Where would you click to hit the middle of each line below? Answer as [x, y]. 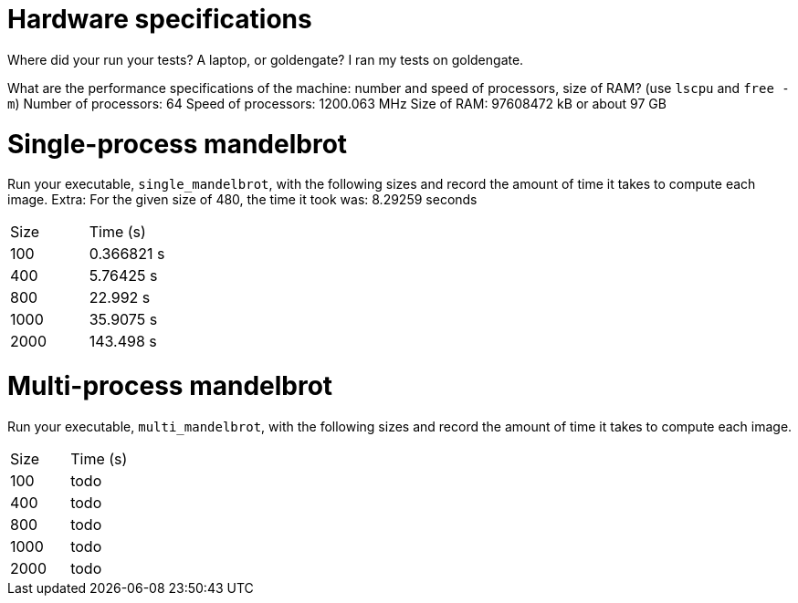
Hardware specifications [160, 19]
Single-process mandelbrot [178, 144]
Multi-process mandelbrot [170, 386]
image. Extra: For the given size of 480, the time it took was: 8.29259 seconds [242, 200]
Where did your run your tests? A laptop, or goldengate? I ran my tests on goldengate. [266, 59]
